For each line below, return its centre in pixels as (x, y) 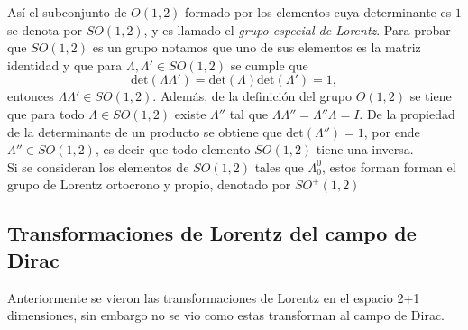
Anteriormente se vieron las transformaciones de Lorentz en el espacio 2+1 (214, 297)
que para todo (46, 113)
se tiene (431, 96)
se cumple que (269, 64)
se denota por (45, 29)
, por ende (392, 131)
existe (190, 113)
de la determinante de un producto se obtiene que (145, 131)
